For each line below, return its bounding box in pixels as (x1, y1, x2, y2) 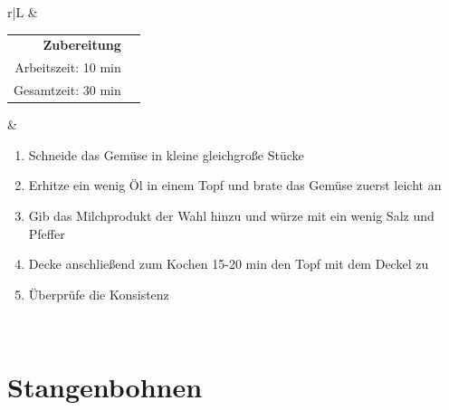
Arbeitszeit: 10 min (14, 58, 121, 77)
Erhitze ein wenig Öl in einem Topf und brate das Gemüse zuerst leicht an (28, 176, 442, 195)
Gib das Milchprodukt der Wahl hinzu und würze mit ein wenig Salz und (28, 205, 435, 224)
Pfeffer (28, 224, 65, 243)
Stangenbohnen (7, 368, 203, 405)
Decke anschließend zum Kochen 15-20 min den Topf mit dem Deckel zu (28, 254, 429, 273)
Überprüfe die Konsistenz (28, 284, 169, 303)
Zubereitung (43, 35, 121, 54)
